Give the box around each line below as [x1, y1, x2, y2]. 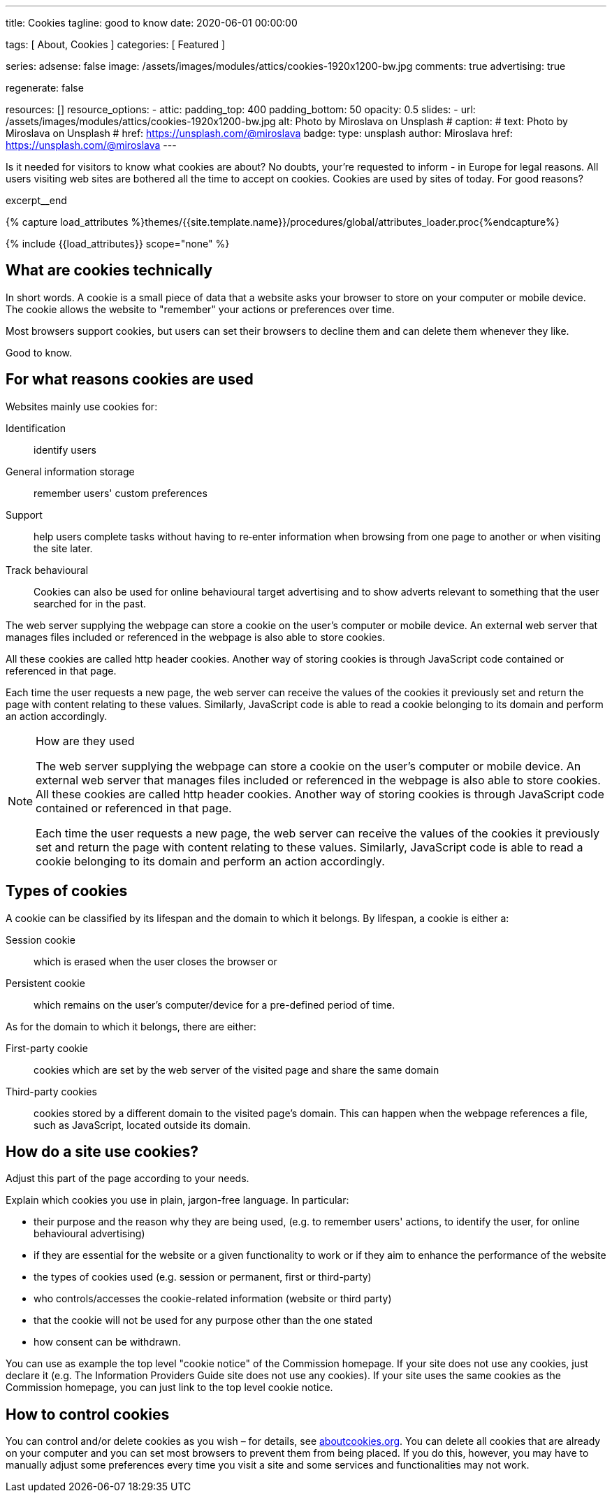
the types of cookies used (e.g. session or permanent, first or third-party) [34, 1271, 372, 1283]
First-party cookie [6, 1042, 88, 1054]
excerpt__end [6, 194, 67, 206]
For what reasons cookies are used [6, 370, 254, 389]
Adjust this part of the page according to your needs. [6, 1172, 249, 1185]
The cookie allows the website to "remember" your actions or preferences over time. [6, 303, 395, 315]
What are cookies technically [6, 261, 212, 280]
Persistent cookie [6, 977, 85, 989]
